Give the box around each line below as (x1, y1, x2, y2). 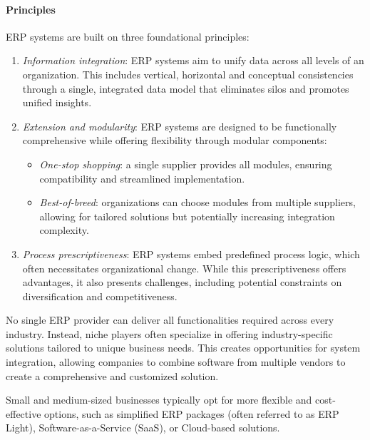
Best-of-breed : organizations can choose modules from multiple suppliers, (39, 195, 356, 210)
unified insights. (22, 95, 92, 110)
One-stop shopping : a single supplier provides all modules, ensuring (39, 156, 332, 171)
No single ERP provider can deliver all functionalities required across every (6, 312, 334, 327)
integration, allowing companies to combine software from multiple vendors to (6, 354, 346, 369)
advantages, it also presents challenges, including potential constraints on (22, 275, 342, 290)
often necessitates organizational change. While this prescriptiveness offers (22, 260, 346, 275)
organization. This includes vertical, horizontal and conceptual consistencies (22, 66, 354, 81)
